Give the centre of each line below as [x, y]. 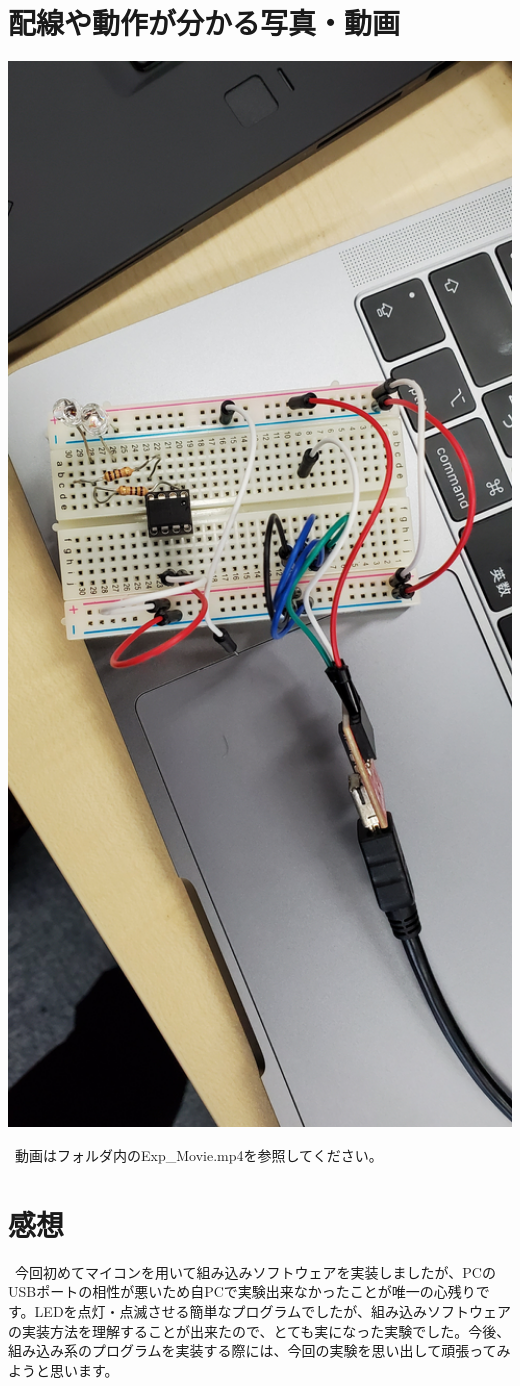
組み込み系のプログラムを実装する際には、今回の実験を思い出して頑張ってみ [259, 1350]
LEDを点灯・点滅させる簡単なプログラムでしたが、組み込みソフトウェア [272, 1310]
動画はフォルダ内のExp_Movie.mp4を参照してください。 [198, 1155]
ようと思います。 [63, 1369]
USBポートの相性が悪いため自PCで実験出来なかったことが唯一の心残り [242, 1291]
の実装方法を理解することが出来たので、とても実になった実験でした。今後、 [259, 1330]
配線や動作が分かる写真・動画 [204, 22]
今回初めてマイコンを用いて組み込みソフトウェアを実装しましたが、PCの [255, 1271]
